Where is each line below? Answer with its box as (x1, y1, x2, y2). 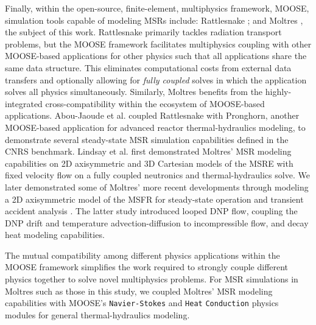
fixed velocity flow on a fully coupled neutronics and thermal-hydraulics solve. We (5, 169, 310, 181)
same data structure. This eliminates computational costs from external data (5, 61, 292, 74)
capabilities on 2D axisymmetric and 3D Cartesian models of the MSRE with (5, 156, 293, 169)
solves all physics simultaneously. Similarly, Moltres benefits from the (5, 85, 263, 98)
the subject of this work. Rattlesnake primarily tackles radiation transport (5, 26, 282, 38)
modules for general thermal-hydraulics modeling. (5, 308, 190, 321)
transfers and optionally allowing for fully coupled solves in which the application (5, 73, 307, 86)
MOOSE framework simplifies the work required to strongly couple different (5, 260, 289, 273)
